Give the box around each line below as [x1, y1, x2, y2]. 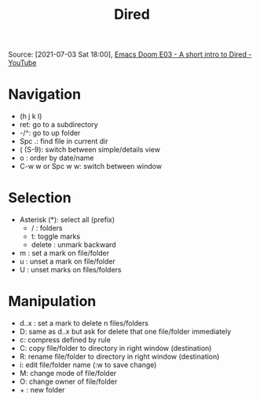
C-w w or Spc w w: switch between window [19, 162, 163, 171]
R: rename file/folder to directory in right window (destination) [19, 352, 220, 361]
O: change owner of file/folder [19, 377, 118, 386]
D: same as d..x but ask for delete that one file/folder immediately [19, 327, 232, 336]
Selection [8, 189, 72, 207]
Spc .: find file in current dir [19, 137, 108, 146]
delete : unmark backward [31, 240, 116, 250]
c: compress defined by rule [19, 335, 112, 344]
